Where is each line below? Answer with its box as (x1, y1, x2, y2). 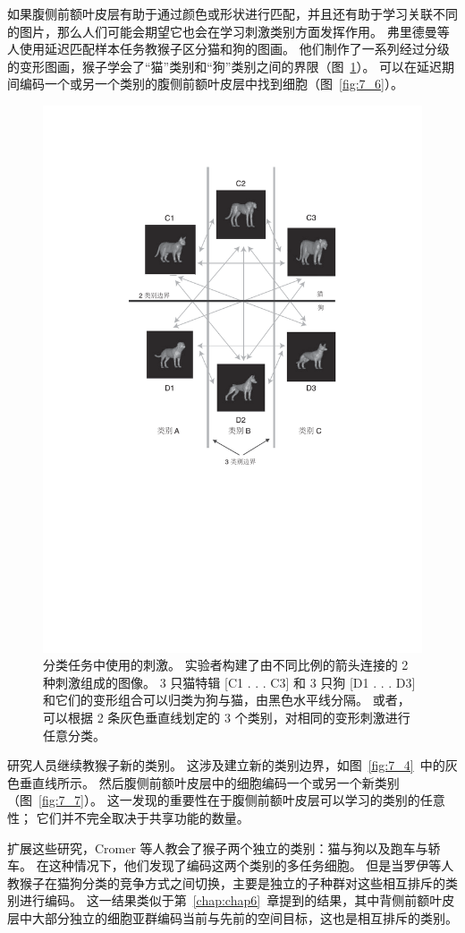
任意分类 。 (43, 725, 106, 744)
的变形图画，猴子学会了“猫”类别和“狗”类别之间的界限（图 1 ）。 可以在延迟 (7, 56, 443, 75)
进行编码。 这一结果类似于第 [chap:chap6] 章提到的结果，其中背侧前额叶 (19, 891, 443, 910)
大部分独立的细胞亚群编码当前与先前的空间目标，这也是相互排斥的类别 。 (31, 908, 458, 927)
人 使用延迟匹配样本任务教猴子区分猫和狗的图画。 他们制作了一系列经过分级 (7, 39, 450, 58)
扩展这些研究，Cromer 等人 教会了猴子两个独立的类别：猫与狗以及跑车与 (7, 838, 428, 857)
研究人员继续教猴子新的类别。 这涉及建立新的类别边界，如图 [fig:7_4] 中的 (7, 756, 445, 775)
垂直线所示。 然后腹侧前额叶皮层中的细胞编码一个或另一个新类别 (19, 773, 400, 792)
